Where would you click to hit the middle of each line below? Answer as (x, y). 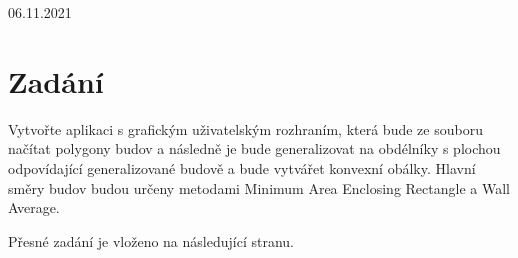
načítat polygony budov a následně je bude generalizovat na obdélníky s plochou (254, 148)
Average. (34, 207)
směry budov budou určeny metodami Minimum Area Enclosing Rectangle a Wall (259, 187)
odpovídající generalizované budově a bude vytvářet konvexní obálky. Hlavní (242, 167)
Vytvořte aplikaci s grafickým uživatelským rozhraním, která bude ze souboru (245, 128)
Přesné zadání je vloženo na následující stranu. (151, 240)
